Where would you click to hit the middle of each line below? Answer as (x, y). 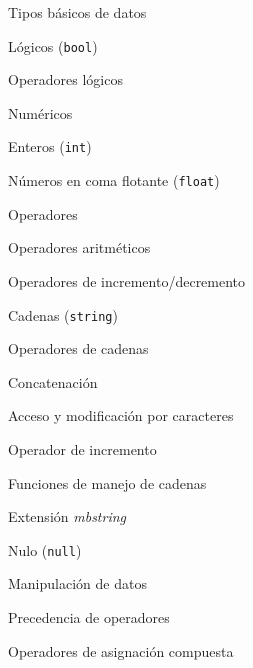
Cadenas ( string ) (63, 314)
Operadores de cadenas (78, 348)
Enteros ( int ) (50, 146)
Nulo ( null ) (45, 549)
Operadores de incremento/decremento (127, 280)
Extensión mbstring (67, 516)
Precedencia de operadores (89, 617)
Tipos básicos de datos (77, 12)
